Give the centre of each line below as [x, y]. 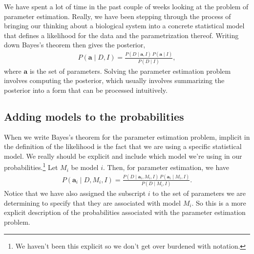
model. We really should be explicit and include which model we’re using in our [123, 156]
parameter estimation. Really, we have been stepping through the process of [117, 16]
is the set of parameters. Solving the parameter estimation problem [130, 71]
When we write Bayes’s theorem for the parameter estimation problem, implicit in [127, 137]
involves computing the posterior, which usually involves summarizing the [114, 80]
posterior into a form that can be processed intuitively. [86, 90]
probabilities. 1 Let [31, 167]
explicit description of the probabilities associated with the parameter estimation [125, 212]
